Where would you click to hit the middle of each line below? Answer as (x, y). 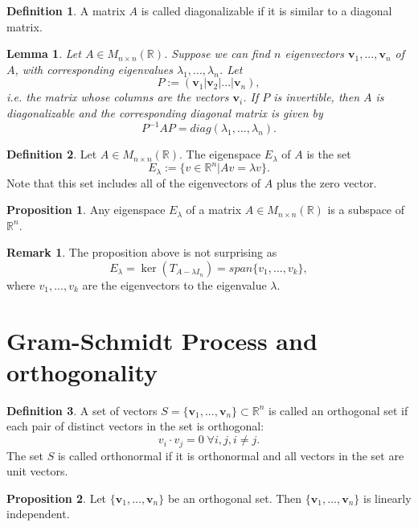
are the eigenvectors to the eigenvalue (174, 284)
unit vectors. (37, 471)
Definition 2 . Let (52, 154)
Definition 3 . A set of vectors (82, 410)
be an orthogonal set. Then (235, 498)
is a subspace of (366, 210)
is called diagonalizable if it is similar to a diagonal (266, 10)
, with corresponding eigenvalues (94, 69)
